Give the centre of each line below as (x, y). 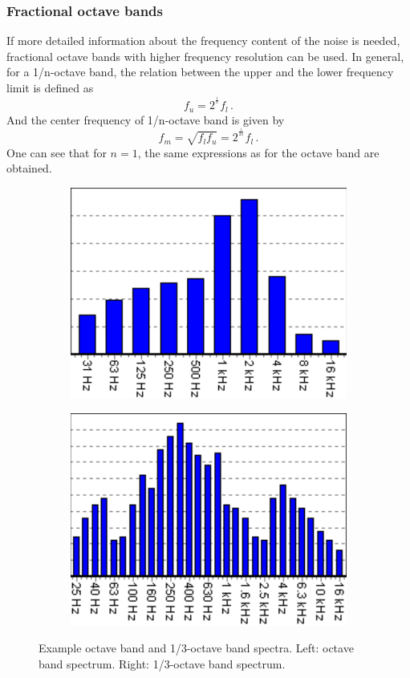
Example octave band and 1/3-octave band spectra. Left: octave (196, 648)
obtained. (29, 168)
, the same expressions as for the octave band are (258, 152)
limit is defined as (50, 87)
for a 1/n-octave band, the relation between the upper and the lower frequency (200, 72)
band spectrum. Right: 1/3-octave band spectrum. (162, 663)
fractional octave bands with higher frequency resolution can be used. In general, (205, 56)
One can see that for (57, 152)
